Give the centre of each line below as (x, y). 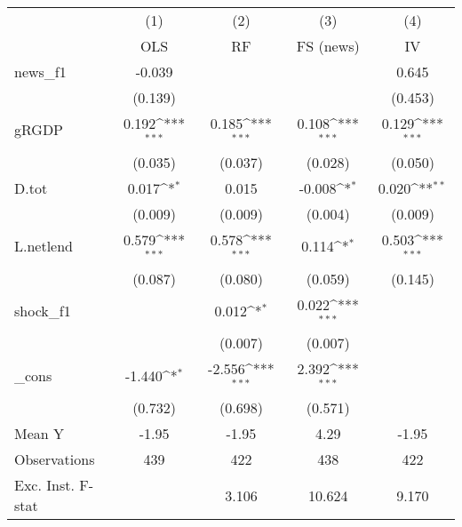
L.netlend (44, 246)
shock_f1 (43, 310)
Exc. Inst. (44, 485)
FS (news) (328, 46)
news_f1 (40, 72)
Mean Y (40, 434)
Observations (55, 459)
